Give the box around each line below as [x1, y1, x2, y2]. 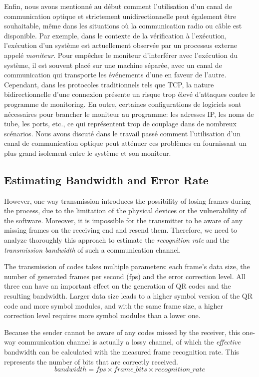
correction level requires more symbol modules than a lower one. [4, 310, 201, 321]
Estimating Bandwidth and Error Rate [4, 172, 209, 187]
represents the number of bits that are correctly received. [4, 356, 178, 367]
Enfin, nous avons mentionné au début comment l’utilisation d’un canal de [4, 1, 232, 11]
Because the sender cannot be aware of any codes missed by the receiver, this [4, 327, 240, 337]
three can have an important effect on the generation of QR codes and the [4, 281, 231, 291]
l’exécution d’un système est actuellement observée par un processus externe [4, 40, 237, 50]
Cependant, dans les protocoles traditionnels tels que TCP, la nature [4, 79, 214, 89]
